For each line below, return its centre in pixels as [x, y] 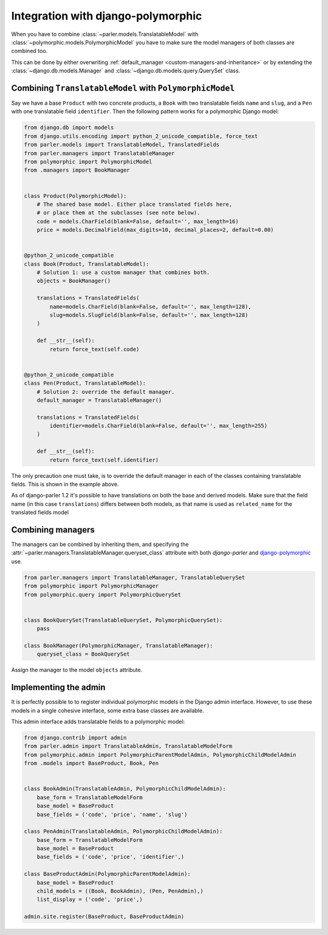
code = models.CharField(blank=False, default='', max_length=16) [138, 221]
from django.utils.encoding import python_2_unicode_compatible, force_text [141, 136]
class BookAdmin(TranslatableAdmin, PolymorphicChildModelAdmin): [125, 789]
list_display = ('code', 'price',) [90, 900]
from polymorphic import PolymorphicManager [91, 586]
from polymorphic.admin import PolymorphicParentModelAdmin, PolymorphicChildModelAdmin [160, 755]
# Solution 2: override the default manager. [106, 392]
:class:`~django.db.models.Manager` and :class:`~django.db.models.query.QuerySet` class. [126, 71]
